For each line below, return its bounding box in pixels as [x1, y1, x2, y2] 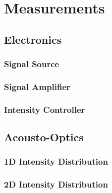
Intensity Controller [4, 103, 85, 115]
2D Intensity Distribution [4, 178, 108, 191]
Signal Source [4, 58, 59, 70]
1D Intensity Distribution [4, 155, 108, 168]
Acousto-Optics [4, 129, 84, 145]
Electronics [4, 31, 62, 47]
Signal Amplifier [4, 80, 70, 93]
